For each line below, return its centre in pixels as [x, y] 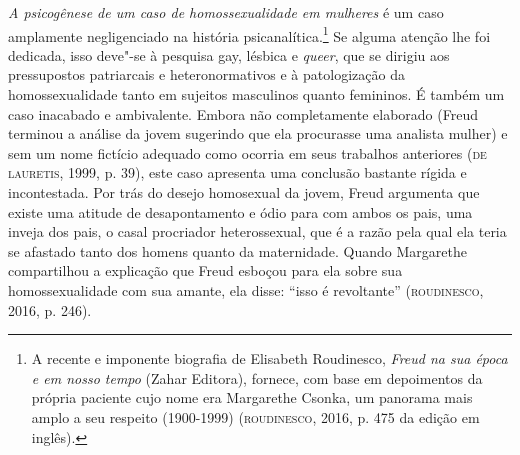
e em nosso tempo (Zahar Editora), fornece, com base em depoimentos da [257, 377]
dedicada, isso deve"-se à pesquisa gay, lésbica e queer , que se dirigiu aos [229, 54]
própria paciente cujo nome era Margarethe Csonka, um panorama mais [252, 397]
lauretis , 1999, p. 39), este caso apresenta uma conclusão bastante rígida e [237, 172]
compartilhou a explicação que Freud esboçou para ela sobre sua [205, 270]
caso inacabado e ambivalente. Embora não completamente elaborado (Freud [243, 113]
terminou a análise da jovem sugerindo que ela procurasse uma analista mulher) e [258, 133]
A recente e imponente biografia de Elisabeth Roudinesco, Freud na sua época [269, 358]
